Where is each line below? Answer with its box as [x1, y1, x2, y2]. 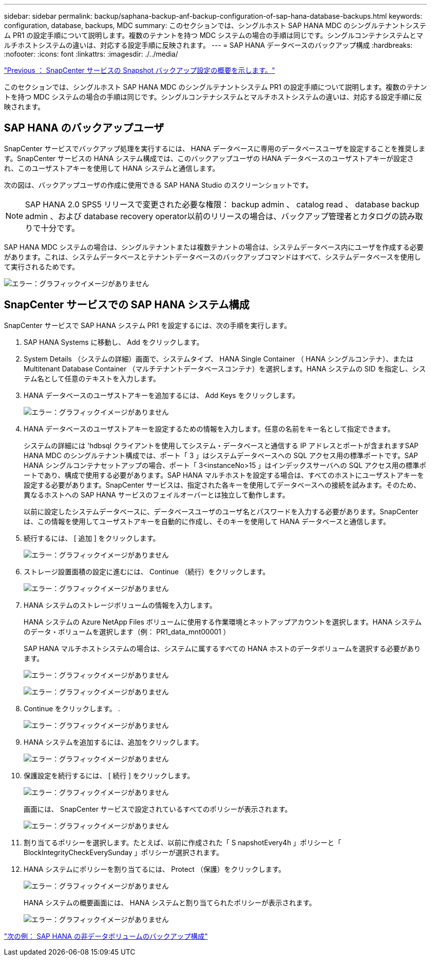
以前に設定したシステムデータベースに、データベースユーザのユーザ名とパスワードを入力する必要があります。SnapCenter [24, 507, 419, 516]
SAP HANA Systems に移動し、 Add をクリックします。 [24, 337, 204, 346]
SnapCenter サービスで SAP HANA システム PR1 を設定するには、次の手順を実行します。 [4, 321, 291, 330]
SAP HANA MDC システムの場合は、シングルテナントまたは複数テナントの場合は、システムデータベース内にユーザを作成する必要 [4, 242, 424, 251]
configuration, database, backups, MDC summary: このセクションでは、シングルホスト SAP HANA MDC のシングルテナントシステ [4, 21, 427, 30]
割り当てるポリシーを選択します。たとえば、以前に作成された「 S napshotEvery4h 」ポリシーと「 [24, 838, 341, 847]
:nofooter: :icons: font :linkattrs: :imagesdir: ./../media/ [4, 50, 178, 58]
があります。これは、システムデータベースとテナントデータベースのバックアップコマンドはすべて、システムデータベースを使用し [4, 252, 421, 261]
